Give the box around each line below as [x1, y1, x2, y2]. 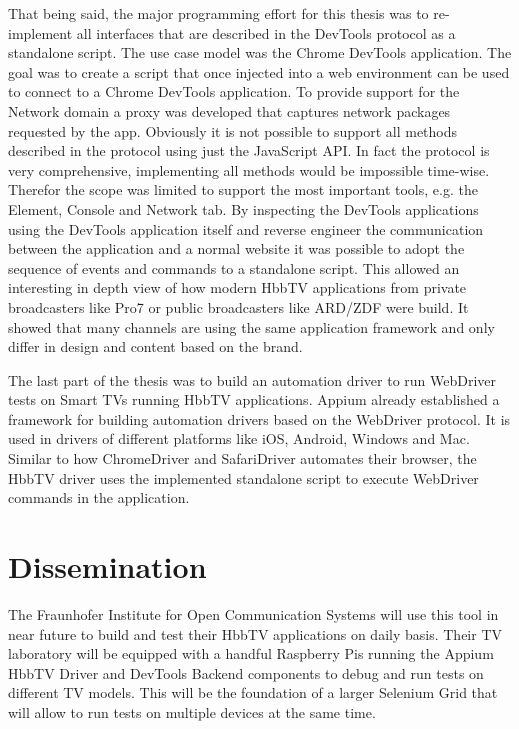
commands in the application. [8, 487, 190, 508]
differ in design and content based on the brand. [8, 336, 303, 357]
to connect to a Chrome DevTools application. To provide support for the [8, 81, 460, 102]
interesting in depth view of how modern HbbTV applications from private [8, 277, 467, 298]
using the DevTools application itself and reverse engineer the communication [8, 218, 484, 239]
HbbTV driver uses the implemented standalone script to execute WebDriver [8, 467, 479, 488]
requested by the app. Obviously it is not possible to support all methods [8, 120, 458, 141]
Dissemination [8, 546, 207, 587]
